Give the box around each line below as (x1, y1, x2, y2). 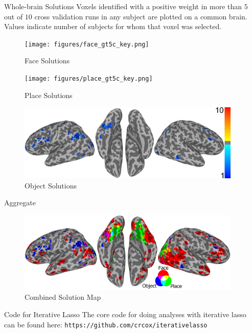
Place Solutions (25, 89, 73, 100)
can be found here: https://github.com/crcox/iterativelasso (4, 319, 208, 329)
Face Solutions (25, 55, 70, 66)
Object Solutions (25, 180, 77, 191)
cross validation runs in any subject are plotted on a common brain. (34, 11, 247, 21)
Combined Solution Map (25, 292, 101, 302)
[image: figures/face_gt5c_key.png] (25, 40, 149, 48)
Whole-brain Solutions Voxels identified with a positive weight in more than (4, 1, 242, 11)
